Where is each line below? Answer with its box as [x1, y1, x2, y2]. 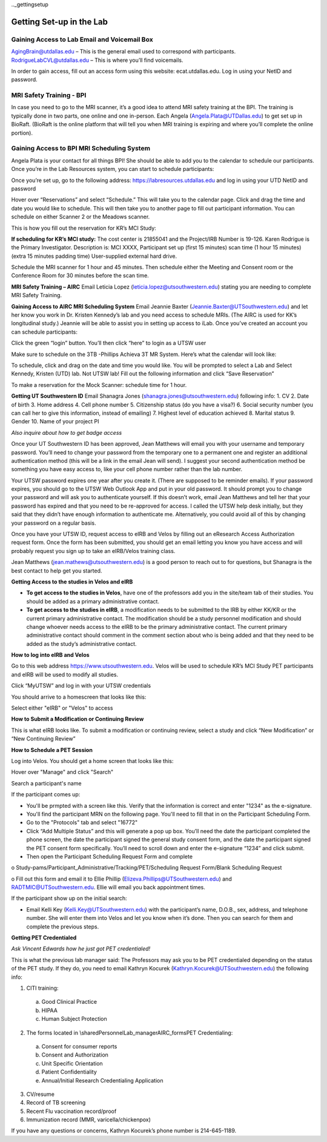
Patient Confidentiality [41, 1068, 97, 1076]
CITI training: [26, 984, 59, 992]
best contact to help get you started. [11, 567, 102, 574]
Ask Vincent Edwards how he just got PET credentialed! [11, 945, 151, 952]
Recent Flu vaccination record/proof [26, 1107, 117, 1115]
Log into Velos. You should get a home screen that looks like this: [11, 757, 174, 764]
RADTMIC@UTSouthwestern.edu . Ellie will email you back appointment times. [11, 884, 205, 891]
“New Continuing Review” [11, 735, 76, 742]
